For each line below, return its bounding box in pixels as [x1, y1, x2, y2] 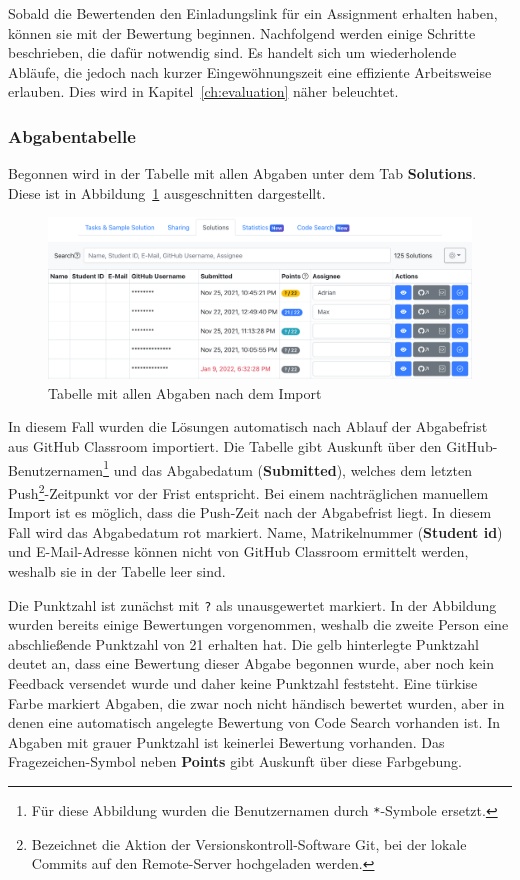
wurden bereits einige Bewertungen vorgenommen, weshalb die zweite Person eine [8, 614, 509, 635]
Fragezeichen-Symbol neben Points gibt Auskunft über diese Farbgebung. [8, 751, 463, 772]
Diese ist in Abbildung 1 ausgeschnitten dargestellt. [8, 182, 326, 203]
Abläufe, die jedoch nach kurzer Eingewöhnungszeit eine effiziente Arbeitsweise [8, 61, 492, 82]
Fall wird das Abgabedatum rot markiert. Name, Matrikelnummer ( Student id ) [8, 521, 503, 542]
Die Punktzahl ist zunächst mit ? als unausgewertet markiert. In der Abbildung [8, 594, 497, 615]
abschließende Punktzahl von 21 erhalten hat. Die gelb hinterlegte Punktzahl [8, 633, 479, 654]
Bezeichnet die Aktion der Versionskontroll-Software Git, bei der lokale [31, 833, 467, 854]
